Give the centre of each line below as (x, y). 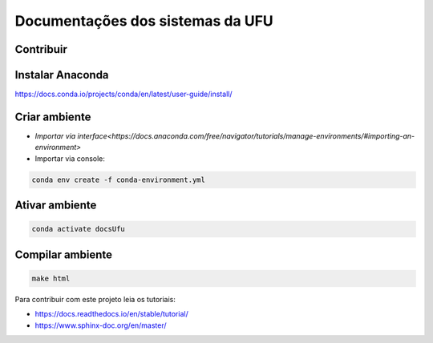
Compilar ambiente (63, 254)
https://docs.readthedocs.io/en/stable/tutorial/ (111, 314)
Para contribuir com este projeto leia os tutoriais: (95, 299)
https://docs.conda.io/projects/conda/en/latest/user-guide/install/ (123, 94)
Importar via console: (70, 158)
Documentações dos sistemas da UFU (144, 21)
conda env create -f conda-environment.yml (119, 180)
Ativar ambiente (56, 206)
